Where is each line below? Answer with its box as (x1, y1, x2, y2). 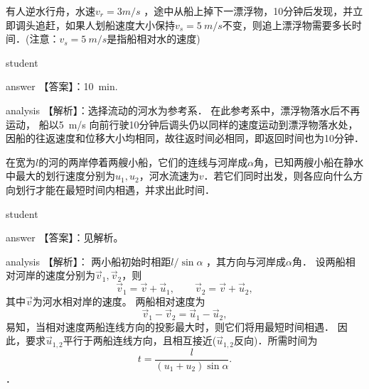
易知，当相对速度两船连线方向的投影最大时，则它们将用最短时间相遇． (6, 319, 334, 334)
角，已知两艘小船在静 (254, 154, 354, 169)
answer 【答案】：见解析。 (6, 230, 124, 245)
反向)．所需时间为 (233, 333, 318, 348)
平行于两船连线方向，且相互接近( (63, 333, 217, 348)
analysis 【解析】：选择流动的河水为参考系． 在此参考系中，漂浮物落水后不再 (6, 102, 360, 117)
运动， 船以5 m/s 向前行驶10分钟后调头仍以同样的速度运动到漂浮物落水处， (6, 116, 358, 131)
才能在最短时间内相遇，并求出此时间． (35, 182, 215, 197)
